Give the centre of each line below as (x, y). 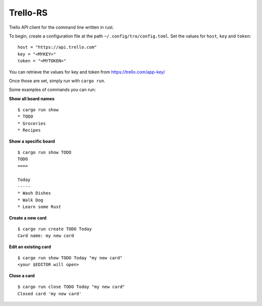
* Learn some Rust (40, 207)
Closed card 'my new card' (50, 294)
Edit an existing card (30, 247)
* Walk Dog (31, 200)
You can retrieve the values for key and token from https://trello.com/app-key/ (87, 72)
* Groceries (32, 123)
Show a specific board (32, 141)
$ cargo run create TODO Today (55, 229)
